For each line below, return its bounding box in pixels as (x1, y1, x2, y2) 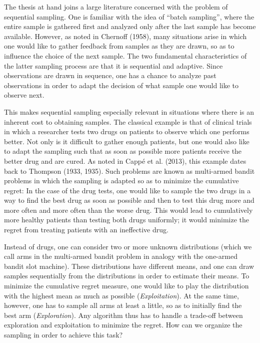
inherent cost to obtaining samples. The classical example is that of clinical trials (4, 116, 252, 127)
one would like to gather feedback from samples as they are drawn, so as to (4, 41, 234, 51)
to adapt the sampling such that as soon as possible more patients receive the (4, 146, 242, 156)
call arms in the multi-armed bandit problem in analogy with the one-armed (4, 251, 237, 261)
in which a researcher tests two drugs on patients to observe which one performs (4, 126, 249, 137)
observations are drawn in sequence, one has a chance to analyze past (4, 70, 216, 81)
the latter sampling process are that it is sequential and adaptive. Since (4, 60, 223, 71)
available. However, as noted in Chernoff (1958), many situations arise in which (4, 31, 247, 41)
